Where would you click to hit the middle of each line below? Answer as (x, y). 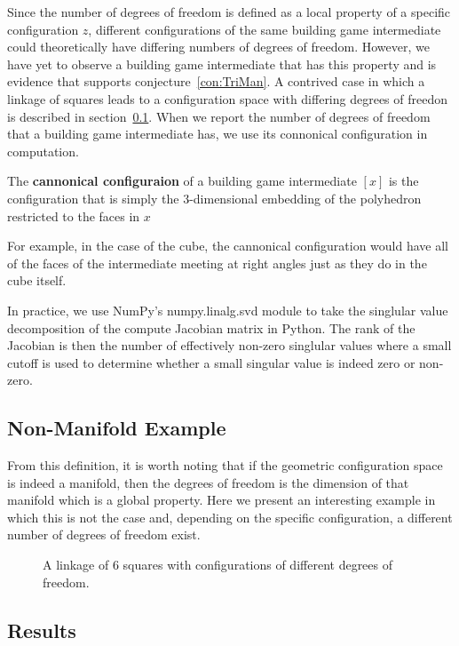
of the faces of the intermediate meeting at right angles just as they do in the (217, 263)
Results (42, 630)
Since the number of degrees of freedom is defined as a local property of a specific (229, 12)
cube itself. (37, 280)
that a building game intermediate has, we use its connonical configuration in (218, 134)
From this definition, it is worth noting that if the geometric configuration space (225, 465)
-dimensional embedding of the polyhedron (305, 198)
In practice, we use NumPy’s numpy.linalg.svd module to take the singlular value (228, 310)
